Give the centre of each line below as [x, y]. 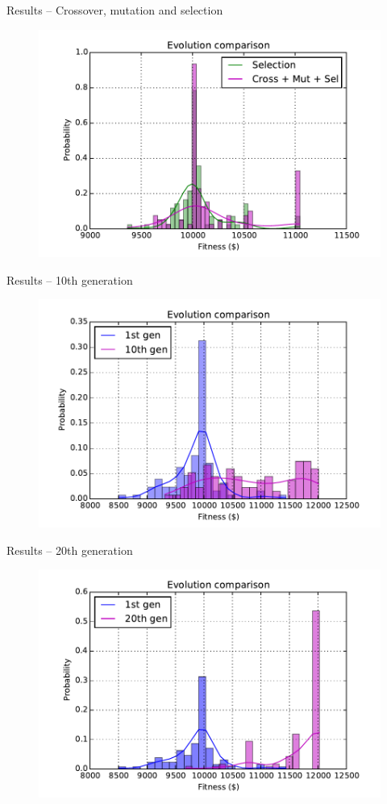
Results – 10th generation [70, 279]
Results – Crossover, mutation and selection [115, 10]
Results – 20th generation [70, 550]
